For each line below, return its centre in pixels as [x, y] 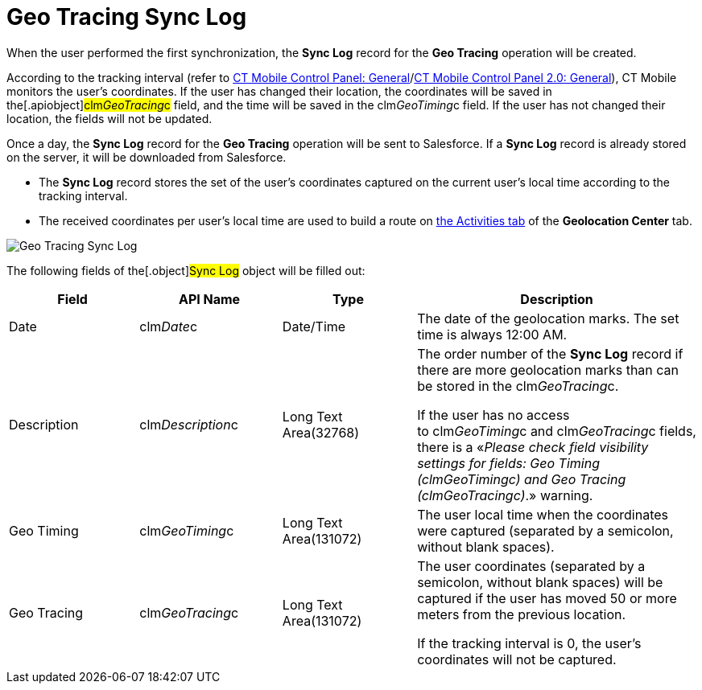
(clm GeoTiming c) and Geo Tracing [522, 479]
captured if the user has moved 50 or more [547, 598]
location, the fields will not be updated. [109, 118]
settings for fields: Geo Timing [508, 463]
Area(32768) [321, 432]
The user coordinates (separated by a [531, 566]
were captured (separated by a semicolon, [545, 530]
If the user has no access [493, 415]
